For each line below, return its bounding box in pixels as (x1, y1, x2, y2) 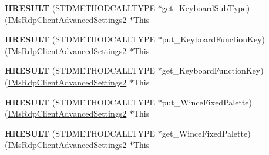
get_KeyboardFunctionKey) (162, 64, 264, 77)
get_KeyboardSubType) (162, 2, 250, 14)
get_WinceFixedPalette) (162, 127, 251, 139)
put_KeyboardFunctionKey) (162, 33, 265, 45)
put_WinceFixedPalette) (162, 95, 252, 108)
